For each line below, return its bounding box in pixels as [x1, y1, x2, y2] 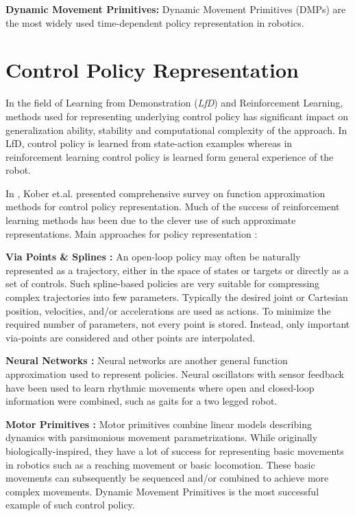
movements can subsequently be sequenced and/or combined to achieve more [5, 471, 329, 485]
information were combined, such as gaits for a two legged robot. [5, 394, 278, 408]
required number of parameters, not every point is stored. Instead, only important [5, 317, 350, 331]
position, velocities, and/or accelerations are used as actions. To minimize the [5, 303, 331, 317]
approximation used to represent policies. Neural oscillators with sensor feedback [5, 367, 344, 381]
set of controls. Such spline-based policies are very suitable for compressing [5, 276, 320, 291]
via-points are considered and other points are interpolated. [5, 330, 256, 344]
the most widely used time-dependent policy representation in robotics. [5, 15, 304, 30]
